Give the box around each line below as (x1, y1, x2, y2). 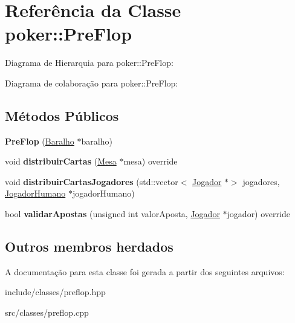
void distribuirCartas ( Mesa (5, 155, 117, 168)
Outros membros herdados (5, 237, 173, 256)
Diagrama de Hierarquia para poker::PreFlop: (5, 56, 173, 69)
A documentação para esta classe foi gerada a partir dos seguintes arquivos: (5, 265, 285, 278)
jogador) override (227, 207, 290, 220)
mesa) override (123, 155, 178, 168)
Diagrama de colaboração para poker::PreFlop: (5, 76, 178, 89)
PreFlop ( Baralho (5, 134, 74, 147)
